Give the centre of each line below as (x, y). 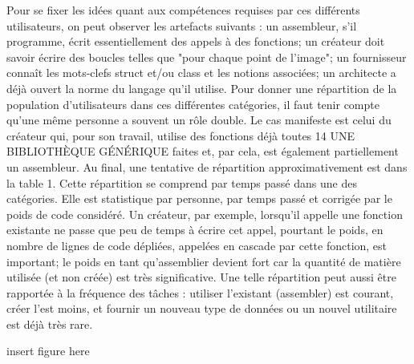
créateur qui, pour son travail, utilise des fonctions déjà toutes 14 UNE (181, 135)
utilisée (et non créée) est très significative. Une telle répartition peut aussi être (201, 277)
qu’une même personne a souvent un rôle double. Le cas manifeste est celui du (199, 120)
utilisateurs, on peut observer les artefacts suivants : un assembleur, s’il (182, 25)
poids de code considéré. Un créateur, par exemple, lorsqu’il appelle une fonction (205, 214)
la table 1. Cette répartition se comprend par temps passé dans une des (182, 182)
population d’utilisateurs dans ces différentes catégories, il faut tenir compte (193, 104)
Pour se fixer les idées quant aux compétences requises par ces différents (183, 10)
